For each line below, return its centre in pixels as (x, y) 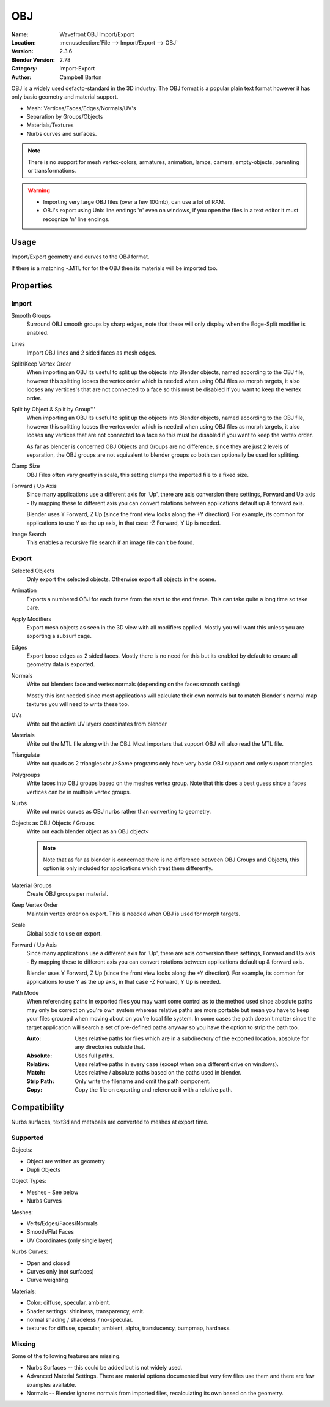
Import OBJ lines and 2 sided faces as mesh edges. (91, 353)
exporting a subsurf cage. (59, 636)
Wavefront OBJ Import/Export (97, 34)
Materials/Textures (50, 125)
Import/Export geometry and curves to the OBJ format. (80, 257)
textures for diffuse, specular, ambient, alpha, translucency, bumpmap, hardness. (129, 1328)
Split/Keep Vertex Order (41, 364)
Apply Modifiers (31, 619)
